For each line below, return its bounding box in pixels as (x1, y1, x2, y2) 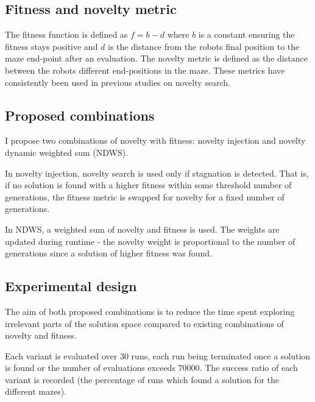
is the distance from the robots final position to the (108, 40, 300, 52)
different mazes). (5, 385, 67, 398)
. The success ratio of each (199, 361, 298, 374)
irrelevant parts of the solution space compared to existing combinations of (5, 317, 284, 330)
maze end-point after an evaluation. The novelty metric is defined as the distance (5, 52, 308, 65)
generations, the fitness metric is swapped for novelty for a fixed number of (5, 190, 285, 203)
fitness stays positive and (5, 40, 98, 52)
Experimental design (5, 277, 137, 295)
